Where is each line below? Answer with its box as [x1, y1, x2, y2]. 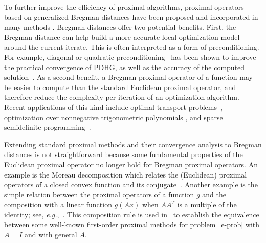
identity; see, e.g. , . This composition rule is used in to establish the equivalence [4, 209, 259, 219]
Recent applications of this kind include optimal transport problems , [4, 101, 223, 112]
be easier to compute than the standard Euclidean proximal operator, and [4, 81, 236, 92]
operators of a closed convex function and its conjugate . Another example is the [4, 179, 258, 190]
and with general [24, 229, 77, 240]
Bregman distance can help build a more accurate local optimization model [4, 31, 240, 42]
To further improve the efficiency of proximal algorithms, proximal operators [4, 2, 244, 12]
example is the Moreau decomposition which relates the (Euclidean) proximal [4, 169, 247, 180]
